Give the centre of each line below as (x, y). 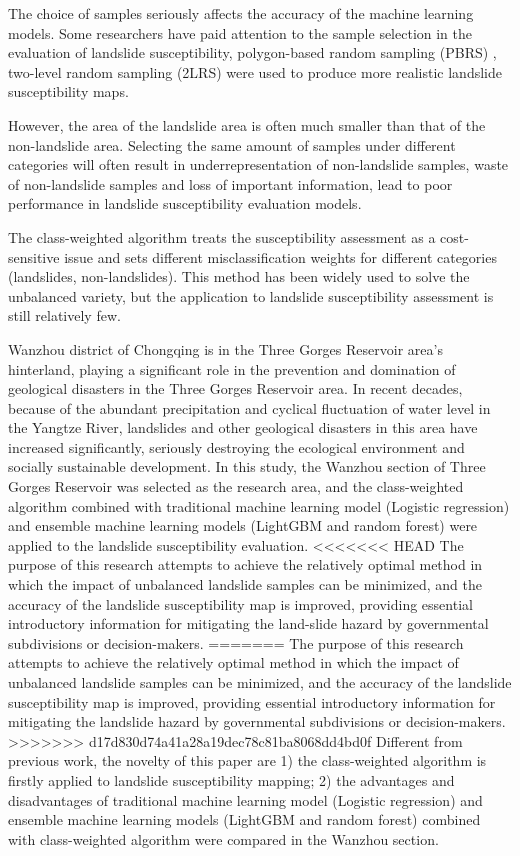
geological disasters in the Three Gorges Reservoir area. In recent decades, (235, 388)
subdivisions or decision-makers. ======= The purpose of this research (236, 642)
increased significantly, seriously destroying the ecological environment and (236, 446)
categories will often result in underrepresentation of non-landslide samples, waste (258, 164)
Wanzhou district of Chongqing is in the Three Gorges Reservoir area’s (225, 348)
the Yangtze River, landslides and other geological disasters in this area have (243, 427)
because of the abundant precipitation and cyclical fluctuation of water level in (249, 407)
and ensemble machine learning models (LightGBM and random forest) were (243, 525)
